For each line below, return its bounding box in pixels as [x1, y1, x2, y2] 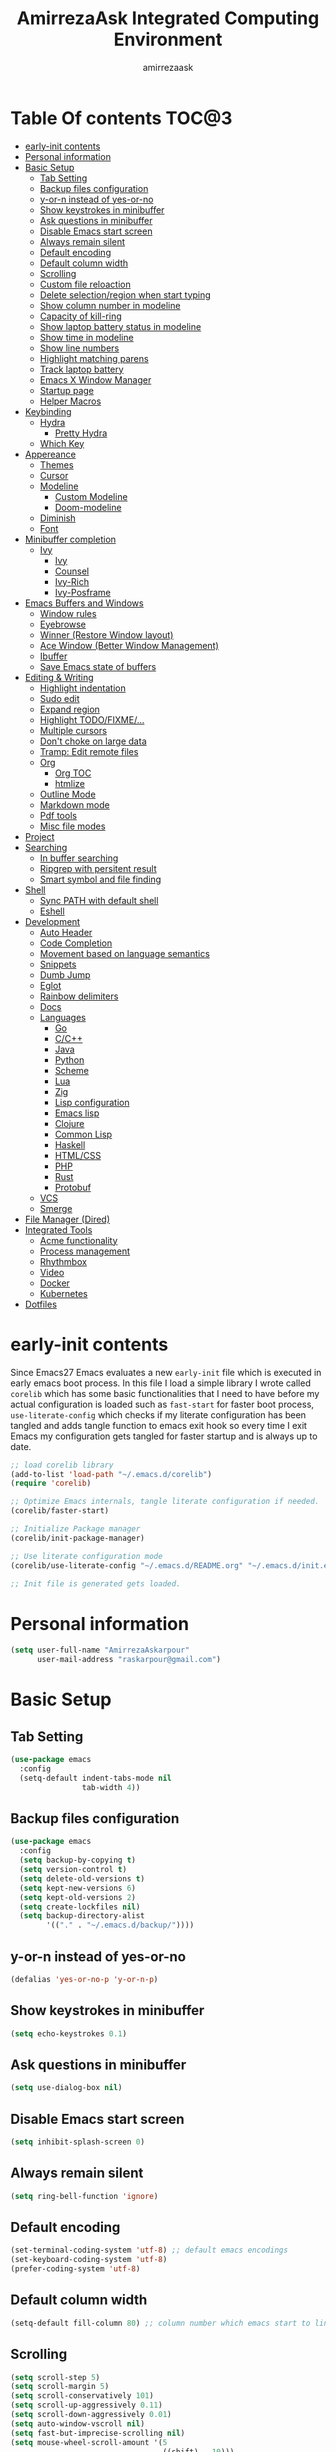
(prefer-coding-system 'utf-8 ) [10, 2264, 141, 2274]
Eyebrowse [39, 618, 87, 630]
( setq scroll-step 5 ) [10, 2372, 101, 2382]
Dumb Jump [39, 968, 91, 981]
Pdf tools [39, 809, 78, 821]
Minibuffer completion [24, 533, 117, 545]
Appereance [24, 448, 77, 460]
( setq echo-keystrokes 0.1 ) [10, 2028, 128, 2039]
